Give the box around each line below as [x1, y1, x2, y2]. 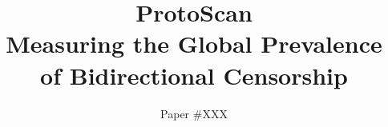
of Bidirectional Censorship [40, 58, 348, 91]
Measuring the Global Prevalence [6, 27, 382, 60]
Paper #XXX [160, 105, 228, 121]
